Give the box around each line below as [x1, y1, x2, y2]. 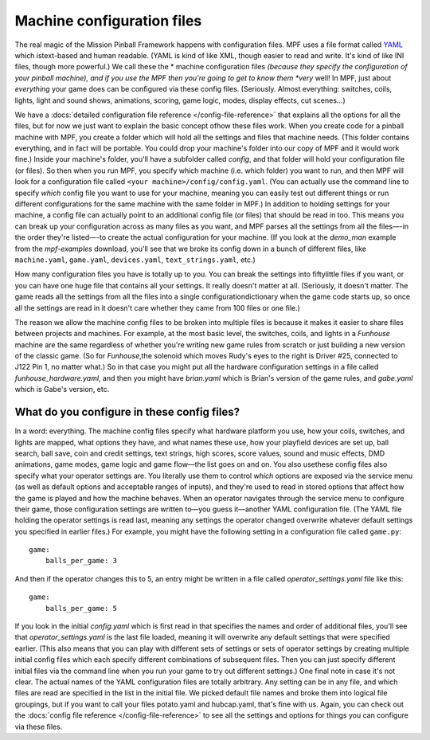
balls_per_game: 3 [45, 556, 118, 566]
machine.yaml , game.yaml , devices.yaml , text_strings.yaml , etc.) [14, 255, 256, 264]
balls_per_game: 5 [45, 604, 118, 613]
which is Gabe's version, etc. [14, 385, 110, 394]
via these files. [14, 722, 63, 731]
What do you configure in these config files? [14, 405, 240, 419]
